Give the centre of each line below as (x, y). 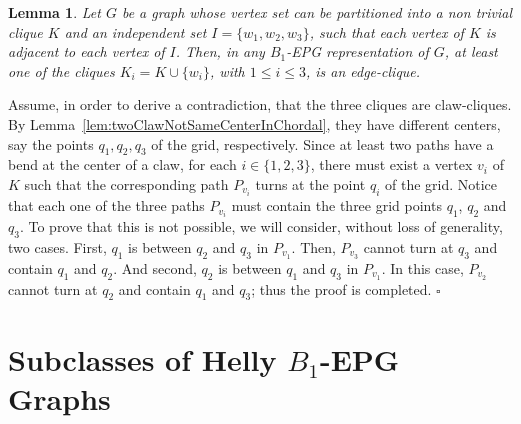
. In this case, (422, 267)
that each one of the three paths (106, 205)
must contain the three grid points (336, 205)
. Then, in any (220, 51)
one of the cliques (61, 70)
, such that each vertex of (386, 31)
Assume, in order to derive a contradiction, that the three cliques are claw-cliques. (260, 104)
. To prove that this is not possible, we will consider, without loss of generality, (261, 226)
